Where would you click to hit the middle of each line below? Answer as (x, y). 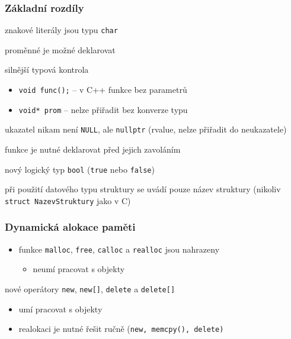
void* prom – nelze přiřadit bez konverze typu (103, 109)
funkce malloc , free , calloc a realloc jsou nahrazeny (119, 249)
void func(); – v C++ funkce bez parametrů (103, 90)
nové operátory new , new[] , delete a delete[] (90, 289)
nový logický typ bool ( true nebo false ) (80, 169)
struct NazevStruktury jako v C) (68, 200)
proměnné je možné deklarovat (60, 49)
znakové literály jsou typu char (61, 30)
